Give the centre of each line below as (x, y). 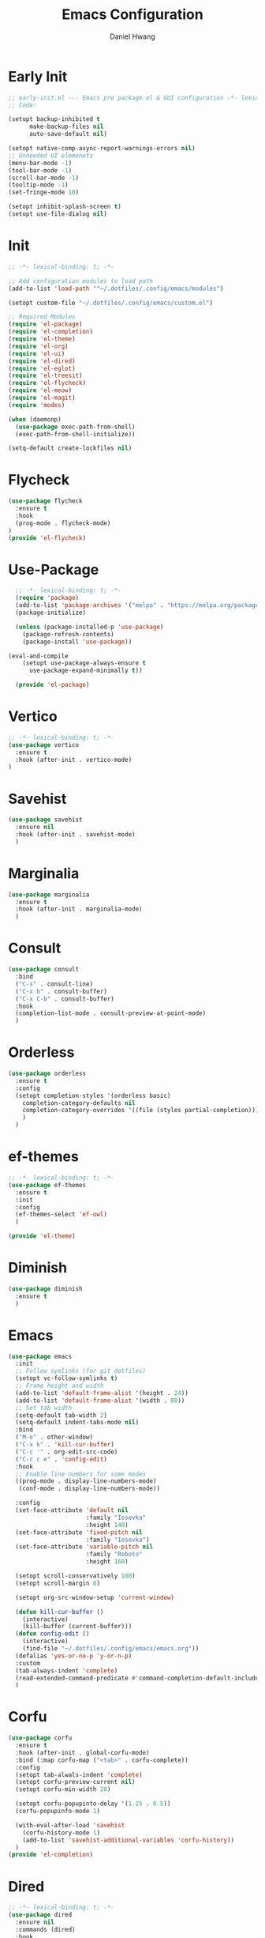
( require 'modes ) (37, 405)
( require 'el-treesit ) (45, 376)
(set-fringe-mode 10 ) (44, 192)
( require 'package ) (47, 598)
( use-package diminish (45, 1289)
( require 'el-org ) (38, 346)
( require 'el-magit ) (42, 398)
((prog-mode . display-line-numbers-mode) (86, 1481)
